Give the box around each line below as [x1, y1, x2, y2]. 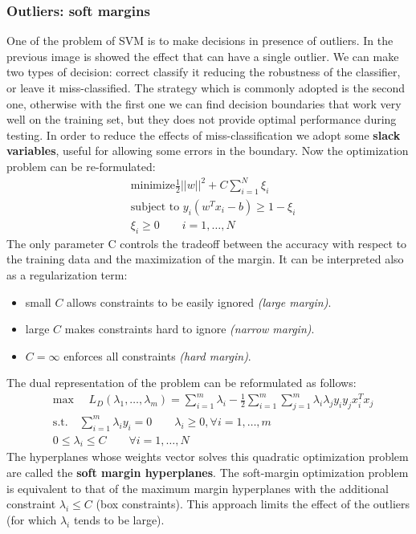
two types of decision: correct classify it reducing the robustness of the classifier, [6, 63, 401, 80]
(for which [6, 511, 57, 528]
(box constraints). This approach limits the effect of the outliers [96, 495, 410, 512]
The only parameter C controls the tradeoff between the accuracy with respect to [6, 234, 407, 251]
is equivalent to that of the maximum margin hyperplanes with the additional [6, 479, 389, 496]
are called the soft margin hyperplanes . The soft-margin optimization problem [6, 464, 409, 480]
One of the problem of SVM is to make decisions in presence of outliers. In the [6, 32, 394, 49]
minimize [130, 180, 176, 192]
